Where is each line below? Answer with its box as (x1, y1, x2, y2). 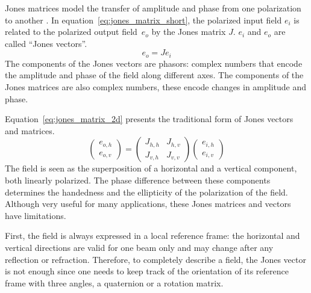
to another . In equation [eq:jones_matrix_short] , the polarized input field (5, 13, 282, 26)
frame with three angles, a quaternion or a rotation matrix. (5, 276, 224, 289)
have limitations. (5, 209, 66, 221)
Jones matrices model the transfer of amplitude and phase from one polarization (5, 2, 301, 14)
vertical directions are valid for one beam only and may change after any (5, 241, 274, 253)
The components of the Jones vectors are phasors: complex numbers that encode (5, 57, 303, 69)
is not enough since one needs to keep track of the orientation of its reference (5, 265, 289, 277)
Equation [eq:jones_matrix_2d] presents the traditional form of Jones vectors (5, 113, 294, 125)
